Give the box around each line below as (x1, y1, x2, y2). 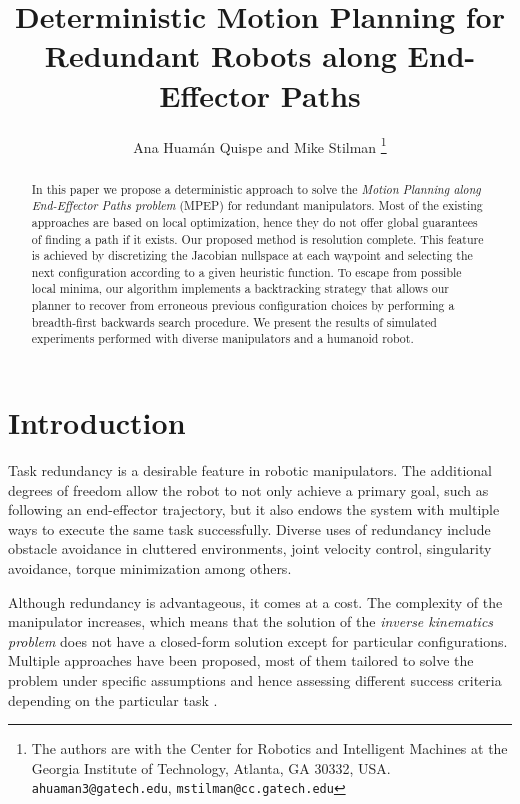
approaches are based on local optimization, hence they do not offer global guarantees (31, 213, 478, 230)
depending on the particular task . (8, 689, 218, 710)
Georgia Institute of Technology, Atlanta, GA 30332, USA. (31, 757, 391, 778)
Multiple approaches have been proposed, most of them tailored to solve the (8, 650, 474, 671)
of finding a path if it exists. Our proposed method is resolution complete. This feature (31, 230, 484, 247)
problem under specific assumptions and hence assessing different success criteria (8, 669, 502, 690)
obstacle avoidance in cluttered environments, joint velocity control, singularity (8, 538, 492, 559)
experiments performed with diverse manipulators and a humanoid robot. (31, 330, 414, 347)
